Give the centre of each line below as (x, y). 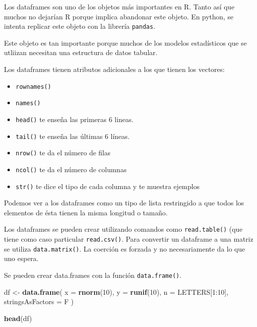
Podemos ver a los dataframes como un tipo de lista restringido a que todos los (124, 203)
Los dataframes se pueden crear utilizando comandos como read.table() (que (123, 229)
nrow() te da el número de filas (63, 153)
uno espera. (21, 258)
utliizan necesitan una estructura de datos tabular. (81, 52)
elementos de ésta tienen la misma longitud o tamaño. (86, 212)
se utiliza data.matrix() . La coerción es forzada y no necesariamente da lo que (125, 248)
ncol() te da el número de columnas (71, 169)
